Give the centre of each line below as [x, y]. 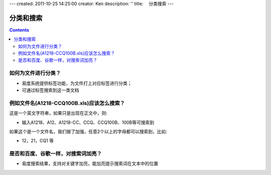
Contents [19, 30]
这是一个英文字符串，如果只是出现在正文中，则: [58, 113]
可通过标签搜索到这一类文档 [50, 90]
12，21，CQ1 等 [38, 141]
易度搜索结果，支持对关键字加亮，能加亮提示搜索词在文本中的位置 [90, 163]
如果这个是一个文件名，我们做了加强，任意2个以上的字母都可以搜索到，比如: [88, 131]
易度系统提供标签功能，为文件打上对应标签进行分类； [77, 83]
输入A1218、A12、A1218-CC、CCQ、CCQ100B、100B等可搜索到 [88, 122]
